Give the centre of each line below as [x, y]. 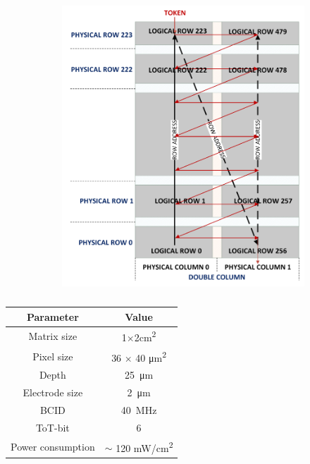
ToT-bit [52, 427]
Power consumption [53, 446]
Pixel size [53, 356]
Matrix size [53, 336]
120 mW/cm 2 [144, 446]
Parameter [52, 316]
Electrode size [53, 392]
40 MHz [139, 410]
